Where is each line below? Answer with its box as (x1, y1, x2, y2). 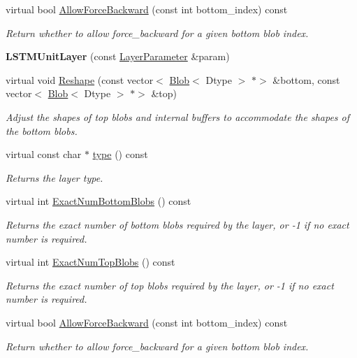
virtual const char (6, 147, 82, 162)
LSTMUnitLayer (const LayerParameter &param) (6, 49, 230, 64)
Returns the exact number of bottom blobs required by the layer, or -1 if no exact (6, 217, 349, 231)
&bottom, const (272, 72, 340, 87)
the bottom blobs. (6, 123, 78, 138)
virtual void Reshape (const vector (6, 72, 154, 87)
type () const (92, 147, 148, 162)
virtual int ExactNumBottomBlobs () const (6, 194, 191, 208)
